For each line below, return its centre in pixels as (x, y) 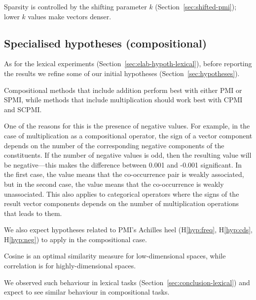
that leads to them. (33, 213)
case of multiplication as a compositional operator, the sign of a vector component (128, 135)
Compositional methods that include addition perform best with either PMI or (123, 90)
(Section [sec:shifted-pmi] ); (196, 6)
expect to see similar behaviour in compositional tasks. (87, 292)
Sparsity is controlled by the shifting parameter (75, 6)
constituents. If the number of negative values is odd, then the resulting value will (128, 155)
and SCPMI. (23, 109)
